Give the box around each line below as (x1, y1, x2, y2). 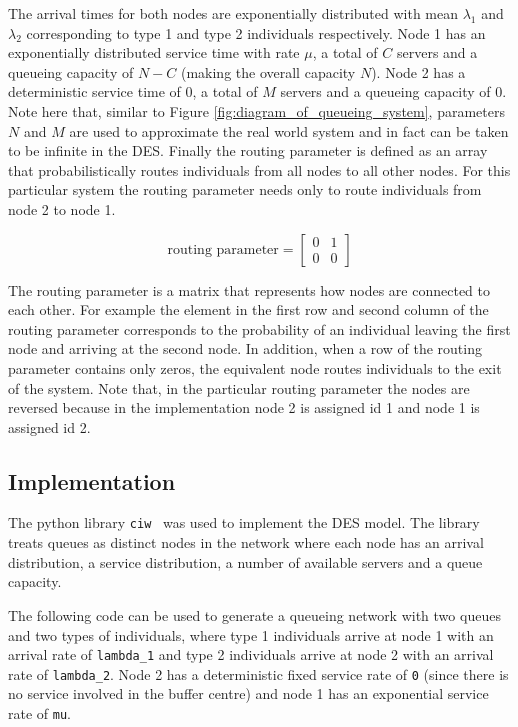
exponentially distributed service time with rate (8, 42, 300, 63)
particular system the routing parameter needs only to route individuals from (8, 179, 482, 200)
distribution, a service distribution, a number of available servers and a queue (8, 551, 483, 572)
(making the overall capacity (180, 61, 356, 82)
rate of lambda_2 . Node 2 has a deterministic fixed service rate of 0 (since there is (8, 663, 509, 684)
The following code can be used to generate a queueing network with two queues (8, 604, 501, 625)
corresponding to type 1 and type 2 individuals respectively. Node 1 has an (26, 22, 486, 43)
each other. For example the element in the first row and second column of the (8, 299, 489, 320)
